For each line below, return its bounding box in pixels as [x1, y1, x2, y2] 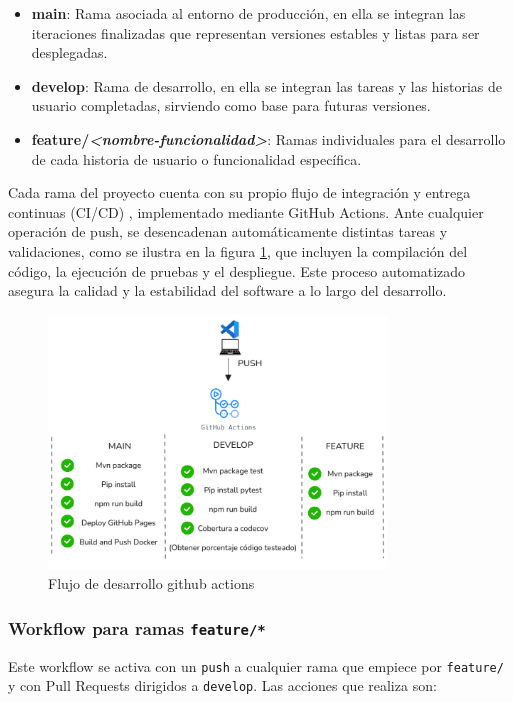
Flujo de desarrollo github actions [48, 573, 255, 594]
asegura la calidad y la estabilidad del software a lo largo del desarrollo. [8, 280, 447, 301]
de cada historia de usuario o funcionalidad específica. [31, 148, 362, 169]
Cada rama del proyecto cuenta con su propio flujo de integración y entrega [8, 182, 471, 203]
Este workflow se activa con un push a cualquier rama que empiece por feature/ [8, 655, 504, 676]
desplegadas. [31, 42, 108, 63]
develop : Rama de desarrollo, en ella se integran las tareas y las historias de [31, 75, 503, 96]
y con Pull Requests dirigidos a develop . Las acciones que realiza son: [8, 675, 437, 696]
